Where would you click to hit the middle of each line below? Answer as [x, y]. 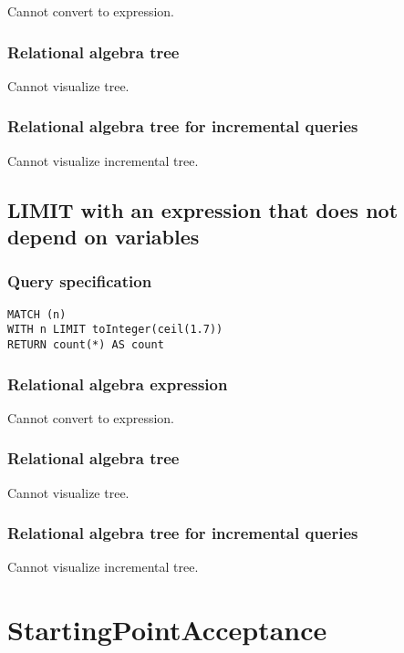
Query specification [80, 281]
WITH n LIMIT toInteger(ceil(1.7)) [115, 330]
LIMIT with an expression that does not [203, 209]
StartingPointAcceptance [167, 630]
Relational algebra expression [118, 384]
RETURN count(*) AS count [86, 344]
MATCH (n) [37, 314]
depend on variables [104, 236]
